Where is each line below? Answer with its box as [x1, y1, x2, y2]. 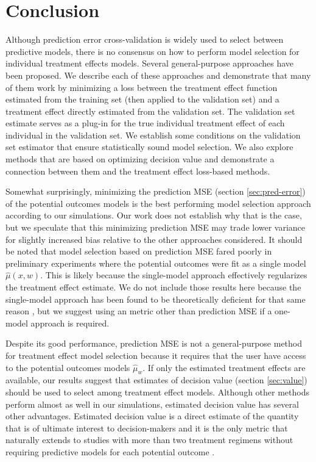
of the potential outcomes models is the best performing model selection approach [5, 197, 311, 209]
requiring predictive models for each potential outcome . [5, 445, 215, 458]
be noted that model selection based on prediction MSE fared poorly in [5, 245, 272, 258]
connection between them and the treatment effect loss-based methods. [5, 164, 270, 177]
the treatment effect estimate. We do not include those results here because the [5, 281, 301, 293]
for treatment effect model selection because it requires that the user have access [5, 348, 306, 361]
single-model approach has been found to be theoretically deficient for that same [5, 292, 306, 305]
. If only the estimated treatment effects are [142, 361, 306, 374]
